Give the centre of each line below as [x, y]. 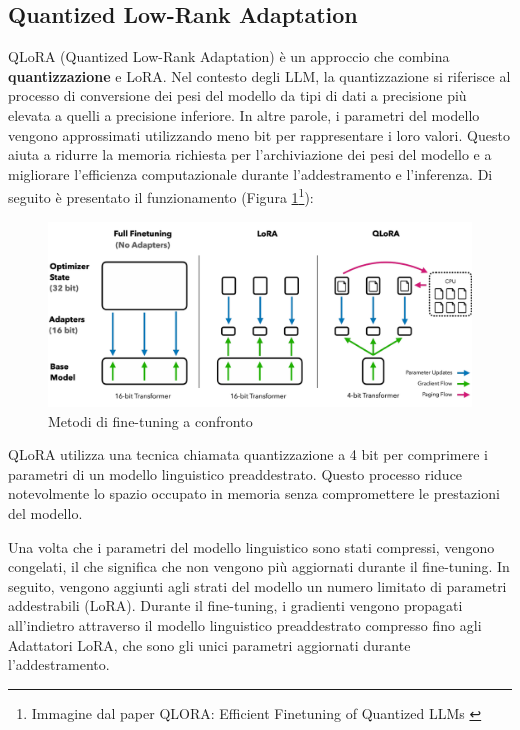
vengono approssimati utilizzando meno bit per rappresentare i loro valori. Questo [259, 134]
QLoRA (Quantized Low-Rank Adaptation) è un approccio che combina [229, 56]
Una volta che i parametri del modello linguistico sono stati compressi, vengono [251, 546]
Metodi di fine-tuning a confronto [150, 420]
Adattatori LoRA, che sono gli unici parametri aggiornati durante [209, 644]
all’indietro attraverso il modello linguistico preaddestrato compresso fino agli [245, 625]
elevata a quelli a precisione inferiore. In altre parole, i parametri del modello [244, 114]
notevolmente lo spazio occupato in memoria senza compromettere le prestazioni [254, 493]
